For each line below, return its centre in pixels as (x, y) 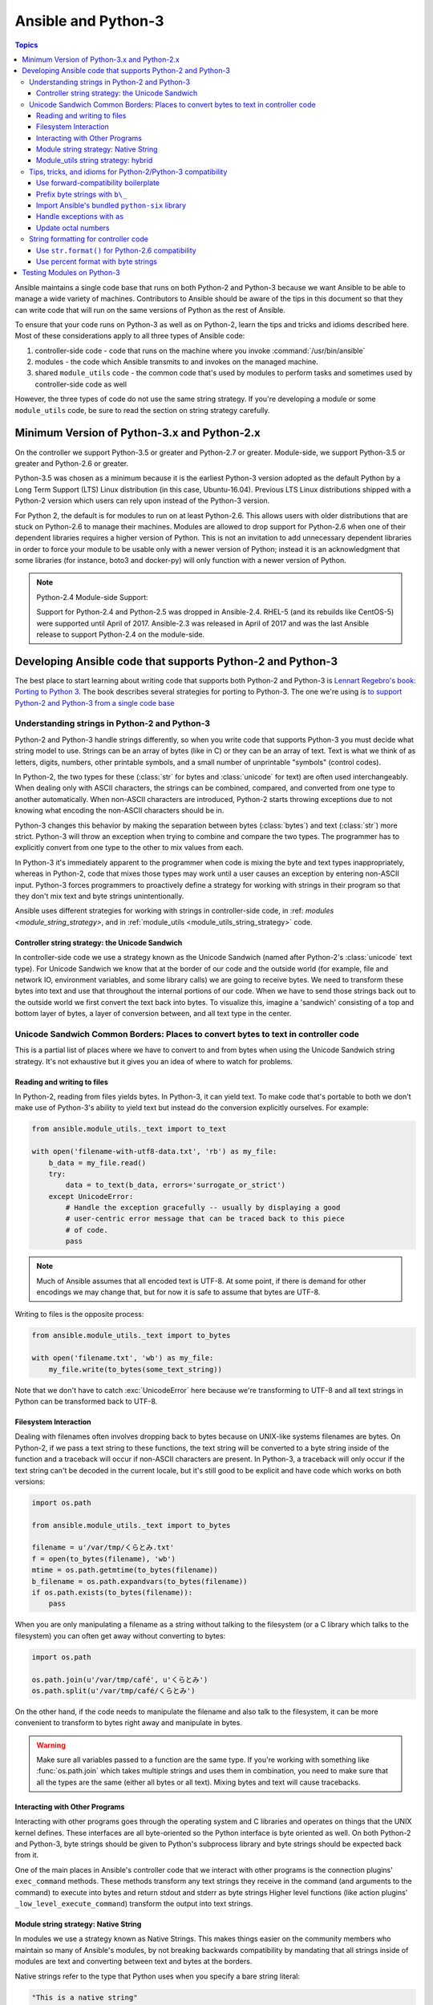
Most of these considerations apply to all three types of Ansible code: (130, 336)
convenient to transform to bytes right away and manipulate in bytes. (128, 1723)
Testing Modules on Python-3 (71, 273)
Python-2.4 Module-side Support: (92, 597)
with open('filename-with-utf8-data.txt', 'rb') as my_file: (154, 1152)
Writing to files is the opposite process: (79, 1314)
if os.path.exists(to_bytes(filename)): (112, 1593)
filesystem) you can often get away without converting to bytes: (120, 1635)
